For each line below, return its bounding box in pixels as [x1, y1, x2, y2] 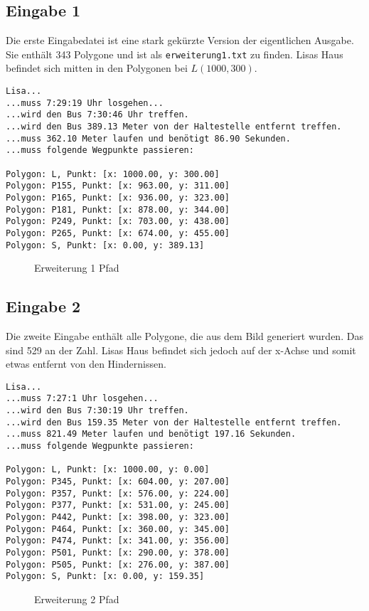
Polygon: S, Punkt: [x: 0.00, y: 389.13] [6, 240, 205, 250]
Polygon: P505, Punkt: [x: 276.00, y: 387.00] [6, 559, 230, 570]
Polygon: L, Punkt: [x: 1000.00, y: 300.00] [6, 169, 220, 179]
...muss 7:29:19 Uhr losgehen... [6, 97, 164, 108]
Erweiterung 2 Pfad [34, 591, 119, 606]
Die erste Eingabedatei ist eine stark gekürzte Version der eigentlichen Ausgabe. [6, 33, 354, 48]
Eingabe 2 [6, 295, 81, 317]
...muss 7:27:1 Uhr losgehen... [6, 393, 159, 404]
